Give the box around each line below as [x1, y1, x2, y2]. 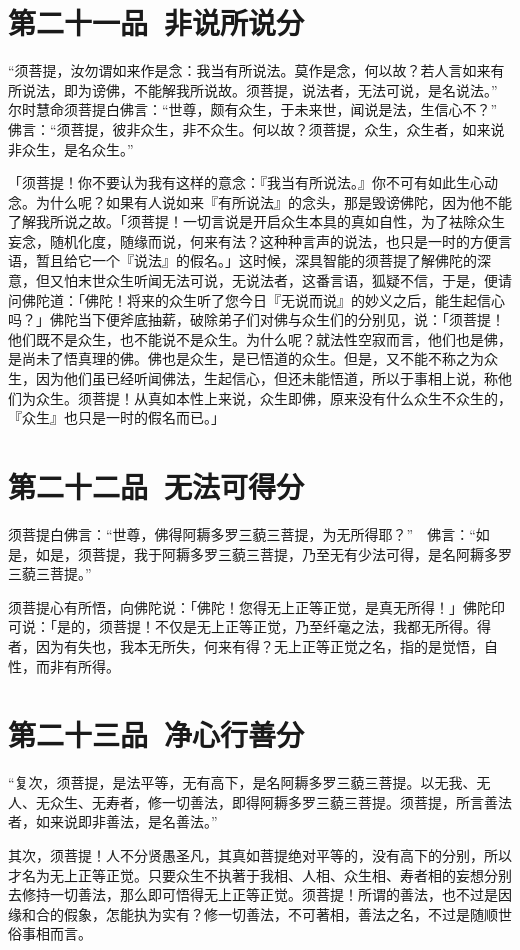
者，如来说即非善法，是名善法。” [8, 811, 218, 832]
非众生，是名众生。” [8, 138, 134, 159]
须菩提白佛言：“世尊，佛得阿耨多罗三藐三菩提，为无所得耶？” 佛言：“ [8, 523, 476, 544]
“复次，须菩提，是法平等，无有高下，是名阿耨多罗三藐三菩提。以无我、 [8, 772, 477, 793]
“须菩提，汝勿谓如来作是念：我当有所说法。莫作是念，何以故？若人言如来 [8, 60, 491, 81]
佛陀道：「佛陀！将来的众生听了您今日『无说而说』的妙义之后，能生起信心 [21, 289, 505, 310]
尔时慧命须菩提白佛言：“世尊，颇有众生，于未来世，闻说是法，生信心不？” [8, 99, 498, 120]
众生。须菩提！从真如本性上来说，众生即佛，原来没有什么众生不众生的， [35, 387, 512, 408]
